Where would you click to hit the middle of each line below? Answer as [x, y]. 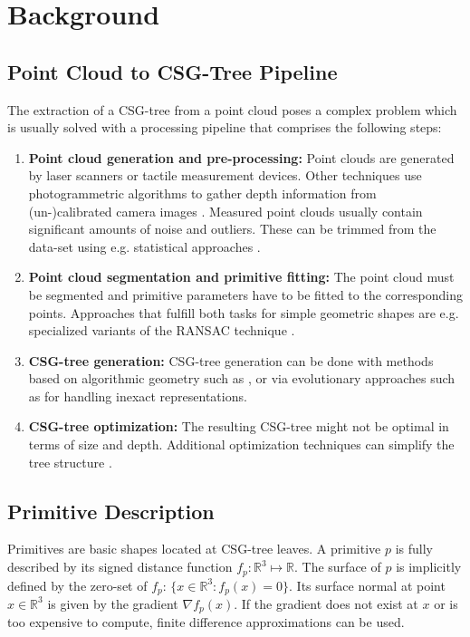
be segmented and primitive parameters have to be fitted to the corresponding [245, 294]
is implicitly [429, 567]
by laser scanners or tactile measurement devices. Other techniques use [225, 175]
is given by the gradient [113, 603]
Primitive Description [111, 511]
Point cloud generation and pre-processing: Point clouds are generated [241, 157]
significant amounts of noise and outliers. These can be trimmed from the [232, 229]
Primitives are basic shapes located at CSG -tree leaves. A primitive [194, 549]
